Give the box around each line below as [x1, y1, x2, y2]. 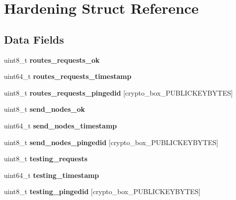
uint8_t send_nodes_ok [4, 104, 85, 114]
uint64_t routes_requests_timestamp [4, 71, 132, 81]
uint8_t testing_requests [4, 153, 88, 164]
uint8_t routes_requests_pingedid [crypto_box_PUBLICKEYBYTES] [4, 87, 233, 98]
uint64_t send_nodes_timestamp [4, 120, 117, 130]
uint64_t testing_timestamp [4, 170, 99, 180]
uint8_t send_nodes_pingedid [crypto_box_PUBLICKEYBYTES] [4, 137, 218, 147]
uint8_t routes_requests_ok [4, 54, 100, 65]
